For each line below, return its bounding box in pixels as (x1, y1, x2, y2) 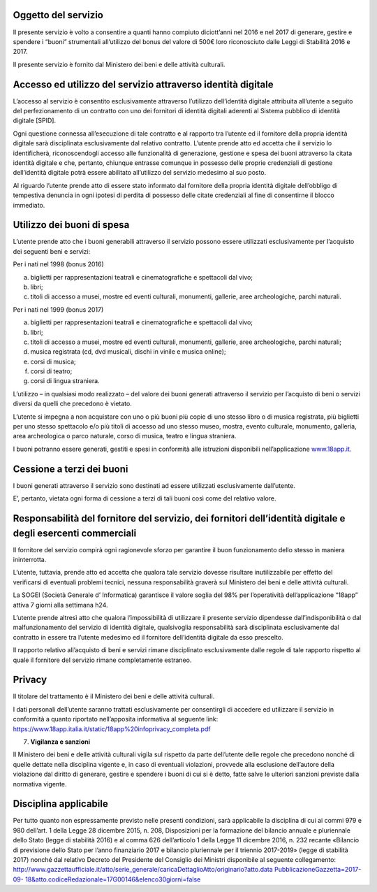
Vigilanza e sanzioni (30, 738, 91, 746)
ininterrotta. (13, 556, 47, 564)
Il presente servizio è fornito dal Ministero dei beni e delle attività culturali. (13, 60, 226, 69)
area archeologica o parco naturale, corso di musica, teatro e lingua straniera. (13, 432, 237, 440)
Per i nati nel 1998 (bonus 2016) (13, 260, 104, 268)
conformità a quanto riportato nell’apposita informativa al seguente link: (13, 715, 219, 724)
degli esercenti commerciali (13, 527, 137, 539)
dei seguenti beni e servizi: (13, 247, 91, 255)
